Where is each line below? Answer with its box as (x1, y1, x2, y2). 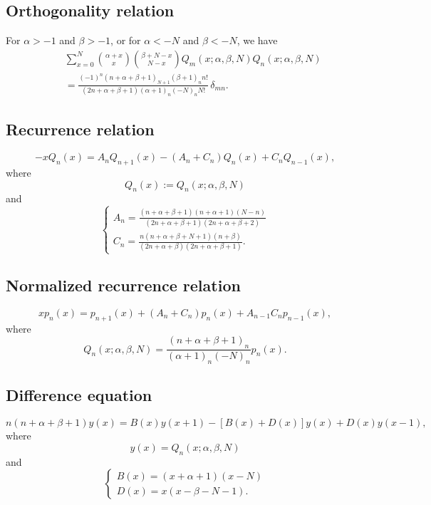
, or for (110, 33, 141, 48)
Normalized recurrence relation (6, 274, 241, 296)
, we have (237, 33, 278, 48)
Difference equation (6, 384, 152, 406)
